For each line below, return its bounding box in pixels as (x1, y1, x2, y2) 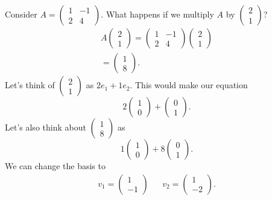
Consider (5, 8, 37, 20)
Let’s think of (5, 79, 55, 91)
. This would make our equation (130, 79, 248, 91)
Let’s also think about (5, 121, 86, 134)
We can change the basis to (5, 160, 106, 172)
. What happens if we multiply (101, 8, 214, 20)
